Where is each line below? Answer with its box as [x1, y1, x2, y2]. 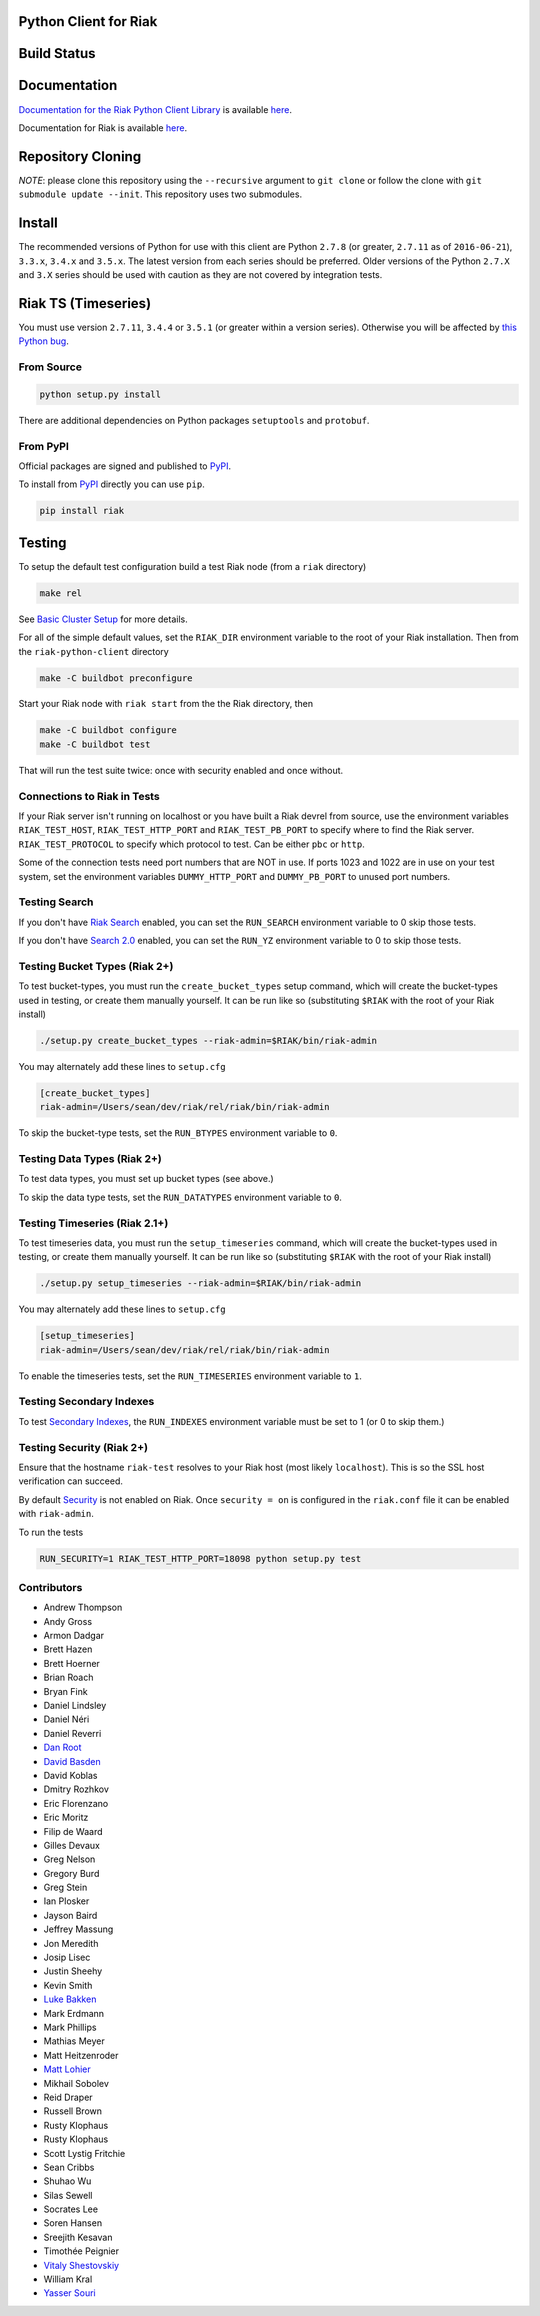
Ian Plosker [43, 1895, 90, 1907]
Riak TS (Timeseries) [18, 295, 152, 312]
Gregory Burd [43, 1867, 100, 1879]
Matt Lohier [43, 2063, 92, 2075]
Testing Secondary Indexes [18, 1395, 155, 1409]
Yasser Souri [43, 2287, 96, 2299]
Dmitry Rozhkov [43, 1783, 109, 1795]
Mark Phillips [43, 2021, 97, 2033]
